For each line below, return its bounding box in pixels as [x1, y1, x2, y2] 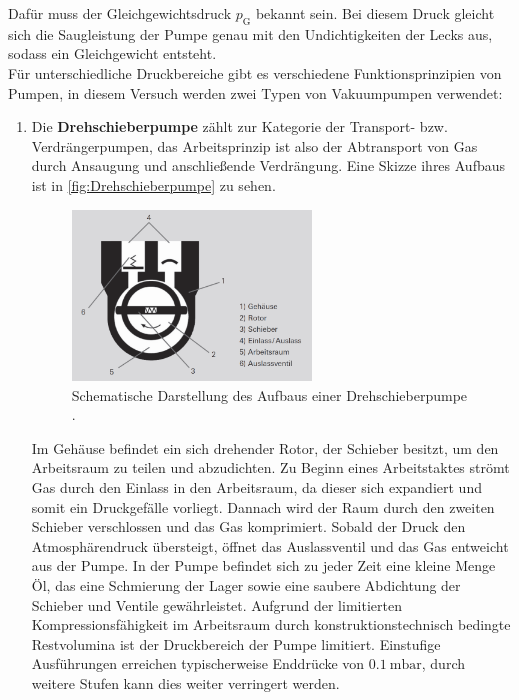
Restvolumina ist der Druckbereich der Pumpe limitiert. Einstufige [31, 633, 441, 654]
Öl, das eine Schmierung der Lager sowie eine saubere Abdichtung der [31, 574, 461, 595]
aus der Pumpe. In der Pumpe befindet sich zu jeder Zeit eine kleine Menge [31, 555, 496, 576]
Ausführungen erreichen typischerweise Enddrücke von [31, 653, 365, 674]
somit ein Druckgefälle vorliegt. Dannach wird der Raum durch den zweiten [31, 496, 495, 517]
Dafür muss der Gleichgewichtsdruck [8, 3, 232, 23]
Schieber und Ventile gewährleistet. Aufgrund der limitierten [31, 594, 402, 615]
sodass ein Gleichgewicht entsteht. [8, 43, 217, 64]
